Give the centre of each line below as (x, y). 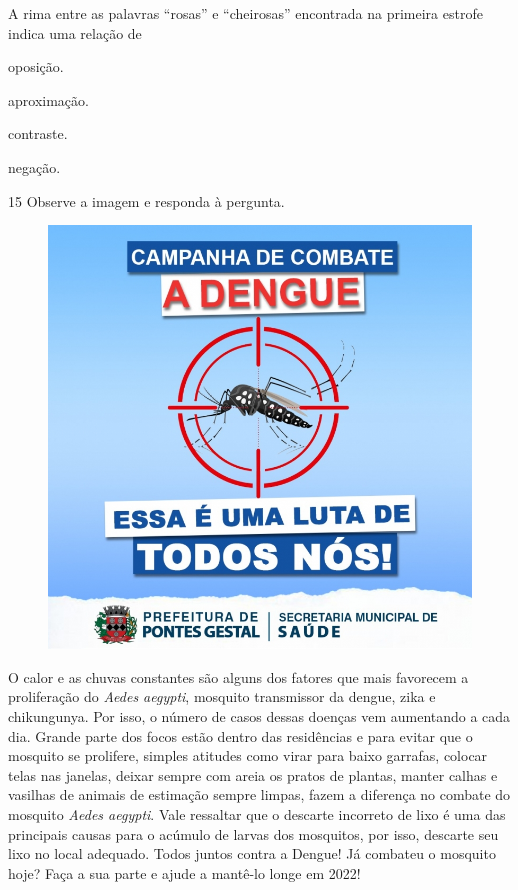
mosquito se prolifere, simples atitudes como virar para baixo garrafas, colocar (248, 755)
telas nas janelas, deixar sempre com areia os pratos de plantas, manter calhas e (253, 774)
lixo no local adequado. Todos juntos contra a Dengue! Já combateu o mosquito (252, 853)
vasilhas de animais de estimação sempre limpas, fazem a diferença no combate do (259, 794)
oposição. (36, 66)
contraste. (38, 133)
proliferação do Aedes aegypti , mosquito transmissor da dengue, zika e (222, 696)
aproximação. (48, 99)
